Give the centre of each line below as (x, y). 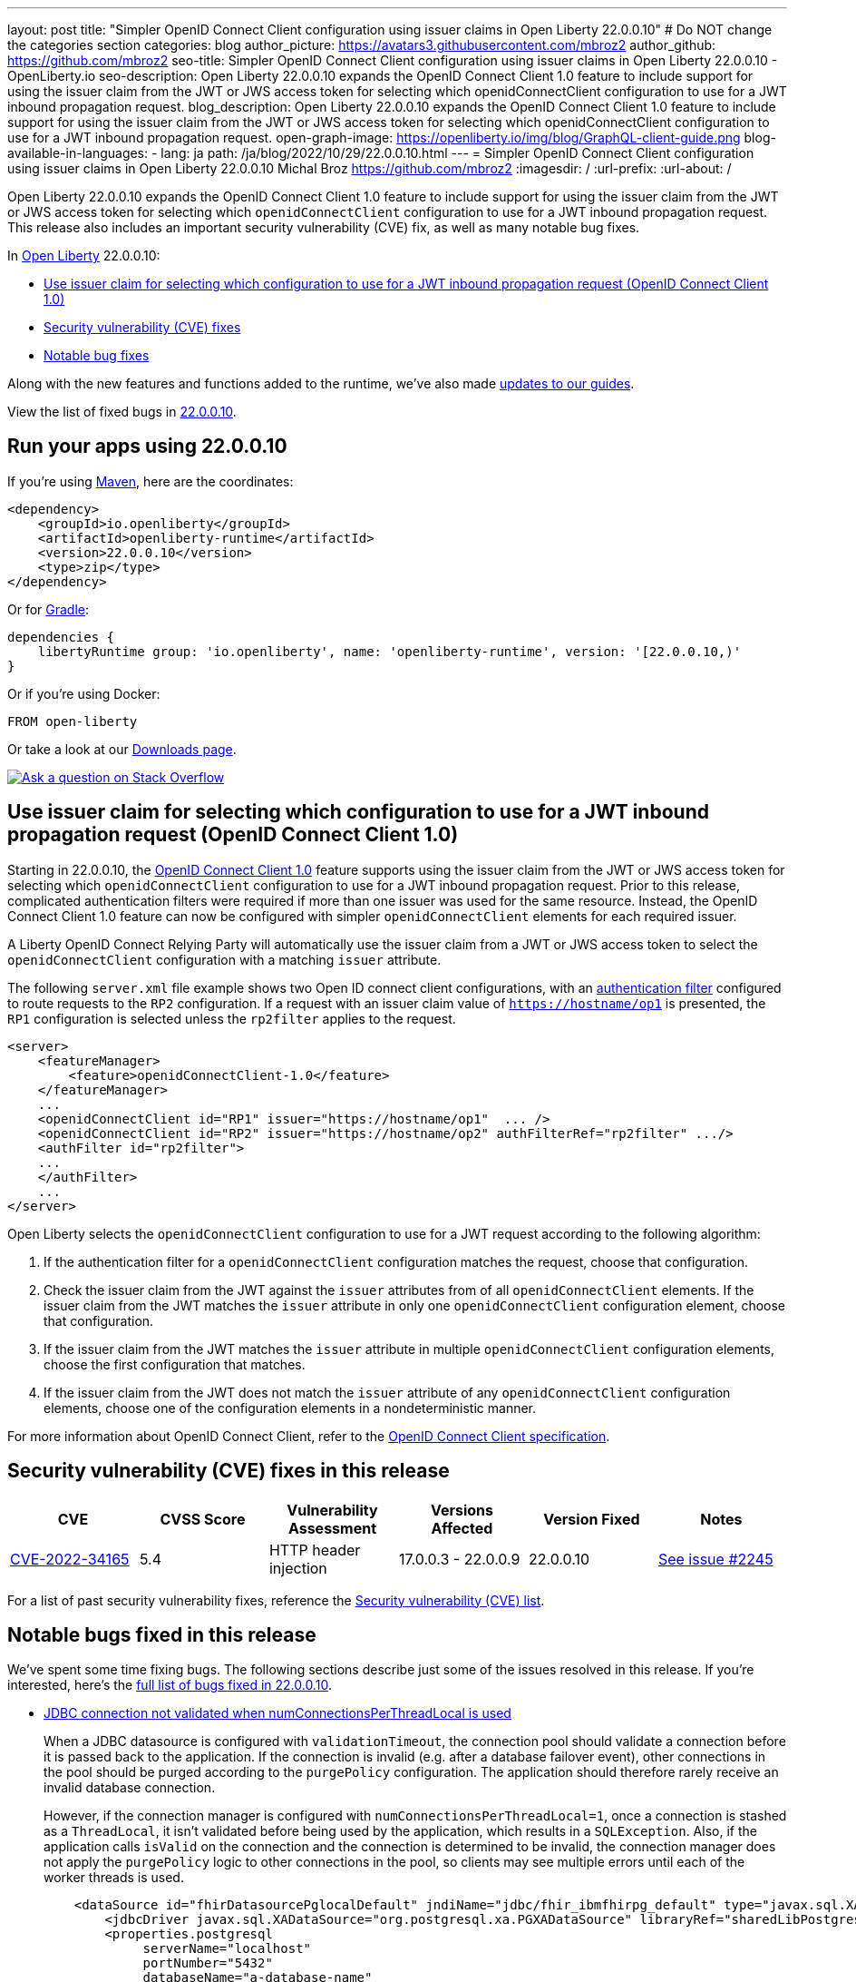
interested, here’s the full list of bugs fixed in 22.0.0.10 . (170, 1685)
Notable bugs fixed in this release (162, 1634)
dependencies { (61, 637)
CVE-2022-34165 (70, 1559)
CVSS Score (203, 1519)
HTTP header (315, 1550)
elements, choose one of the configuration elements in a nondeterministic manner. (290, 1408)
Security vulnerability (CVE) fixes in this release (229, 1471)
